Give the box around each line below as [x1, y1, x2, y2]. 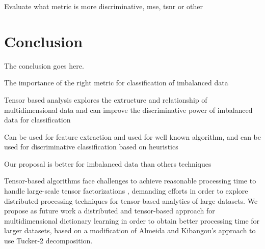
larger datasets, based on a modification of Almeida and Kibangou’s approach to [4, 225, 256, 236]
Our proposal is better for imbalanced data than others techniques [4, 158, 211, 169]
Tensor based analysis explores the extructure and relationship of [4, 94, 207, 105]
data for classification [4, 114, 71, 125]
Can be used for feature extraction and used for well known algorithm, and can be [4, 131, 261, 142]
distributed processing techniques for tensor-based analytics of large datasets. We [4, 195, 258, 206]
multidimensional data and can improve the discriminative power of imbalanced [4, 104, 253, 115]
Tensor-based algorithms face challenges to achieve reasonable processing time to [4, 175, 256, 186]
